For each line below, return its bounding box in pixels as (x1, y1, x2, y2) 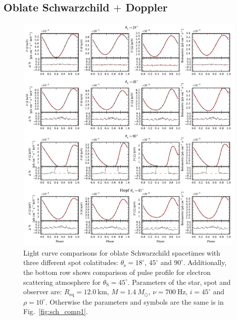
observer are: (23, 286, 62, 297)
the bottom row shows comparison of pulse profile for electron (23, 267, 211, 277)
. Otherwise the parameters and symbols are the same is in (45, 296, 224, 307)
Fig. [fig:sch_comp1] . (23, 306, 88, 317)
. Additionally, (183, 257, 227, 267)
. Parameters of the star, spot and (128, 276, 231, 287)
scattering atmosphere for (23, 276, 101, 287)
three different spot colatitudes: (23, 257, 118, 267)
